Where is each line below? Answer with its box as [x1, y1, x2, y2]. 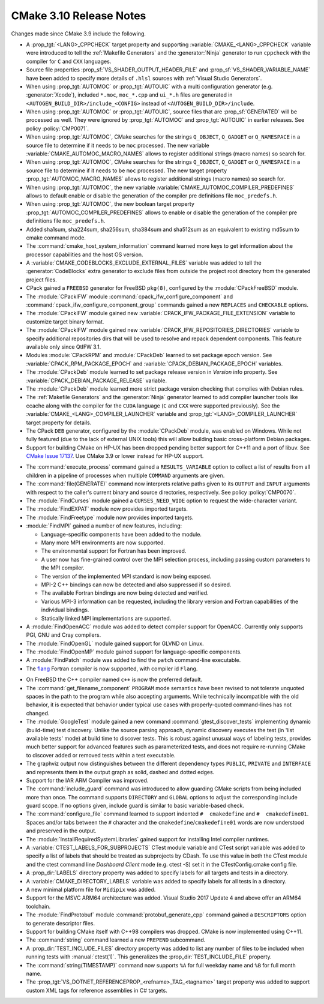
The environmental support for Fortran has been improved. [41, 547, 187, 555]
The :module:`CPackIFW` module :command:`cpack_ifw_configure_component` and [26, 293, 233, 300]
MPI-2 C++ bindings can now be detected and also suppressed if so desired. [41, 581, 232, 588]
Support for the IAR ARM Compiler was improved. [26, 777, 149, 784]
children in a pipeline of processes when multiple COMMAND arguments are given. [26, 472, 225, 479]
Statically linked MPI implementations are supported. [41, 615, 172, 622]
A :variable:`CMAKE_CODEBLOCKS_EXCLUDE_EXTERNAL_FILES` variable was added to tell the [26, 259, 262, 266]
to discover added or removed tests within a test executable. [26, 751, 176, 759]
